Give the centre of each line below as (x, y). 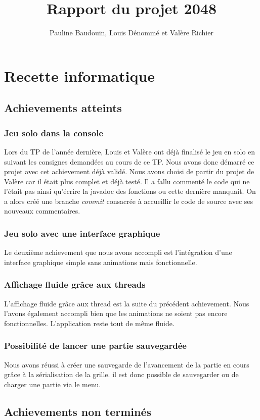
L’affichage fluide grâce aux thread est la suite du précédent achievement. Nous (127, 303)
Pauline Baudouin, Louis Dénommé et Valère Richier (132, 33)
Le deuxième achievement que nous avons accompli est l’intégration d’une (118, 252)
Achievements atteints (63, 108)
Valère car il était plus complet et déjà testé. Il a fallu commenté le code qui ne (127, 181)
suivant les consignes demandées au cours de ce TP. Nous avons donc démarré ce (129, 161)
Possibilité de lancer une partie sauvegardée (95, 346)
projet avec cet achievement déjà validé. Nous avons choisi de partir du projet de (129, 171)
